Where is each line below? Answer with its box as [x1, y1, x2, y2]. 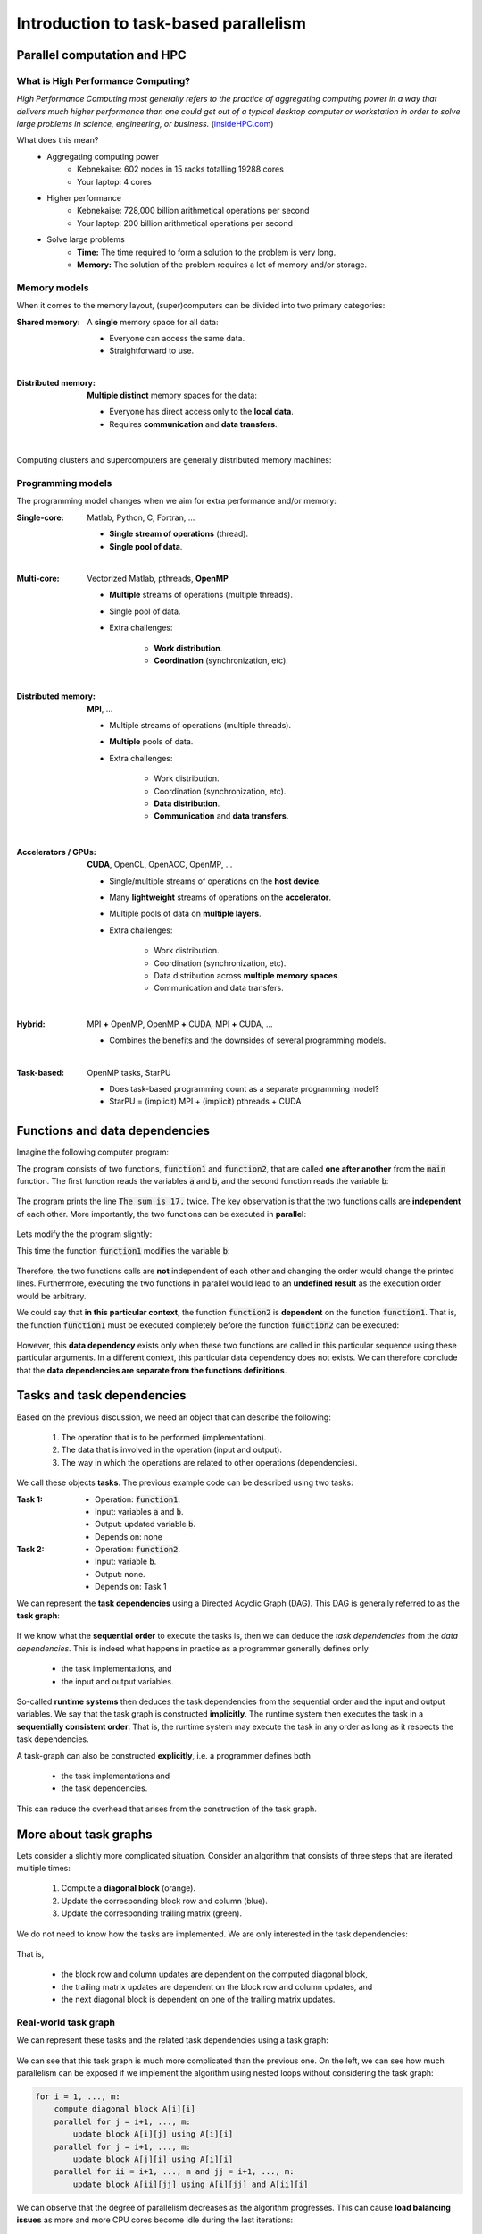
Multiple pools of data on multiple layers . [109, 908, 262, 920]
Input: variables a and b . [95, 1506, 184, 1516]
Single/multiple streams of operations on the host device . [109, 876, 321, 886]
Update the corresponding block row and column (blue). [61, 1895, 268, 1906]
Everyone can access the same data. [109, 332, 245, 343]
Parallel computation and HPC [16, 47, 187, 63]
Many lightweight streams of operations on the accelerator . [109, 892, 332, 903]
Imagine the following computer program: [16, 1146, 170, 1157]
